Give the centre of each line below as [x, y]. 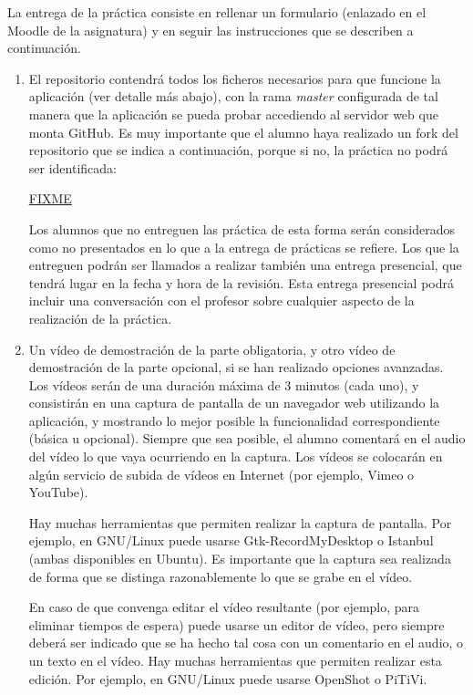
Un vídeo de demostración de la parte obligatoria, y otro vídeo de [212, 349]
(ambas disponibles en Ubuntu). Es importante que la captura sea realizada [240, 559]
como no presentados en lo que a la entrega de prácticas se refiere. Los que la [244, 247]
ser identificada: [72, 167]
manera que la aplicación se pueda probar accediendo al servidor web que [233, 114]
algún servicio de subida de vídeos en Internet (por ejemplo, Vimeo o [221, 474]
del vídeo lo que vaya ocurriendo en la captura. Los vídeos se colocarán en [236, 456]
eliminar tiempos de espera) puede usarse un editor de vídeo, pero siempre [236, 624]
